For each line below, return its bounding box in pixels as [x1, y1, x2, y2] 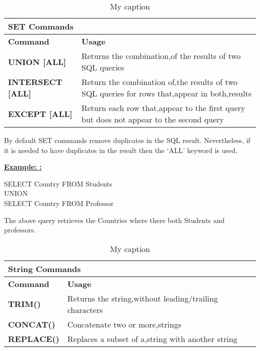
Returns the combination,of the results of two [81, 50, 241, 61]
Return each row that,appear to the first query [81, 102, 245, 113]
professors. [4, 224, 36, 235]
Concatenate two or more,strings [67, 318, 181, 330]
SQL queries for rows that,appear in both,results [81, 87, 251, 99]
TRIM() [8, 298, 41, 310]
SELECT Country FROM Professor [4, 197, 114, 208]
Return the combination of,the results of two [81, 76, 238, 87]
